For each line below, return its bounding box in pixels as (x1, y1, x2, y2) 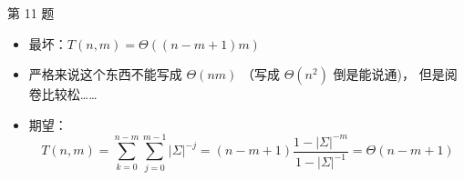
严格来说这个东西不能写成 (28, 65, 182, 84)
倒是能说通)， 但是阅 (333, 65, 458, 84)
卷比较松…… (28, 85, 98, 104)
